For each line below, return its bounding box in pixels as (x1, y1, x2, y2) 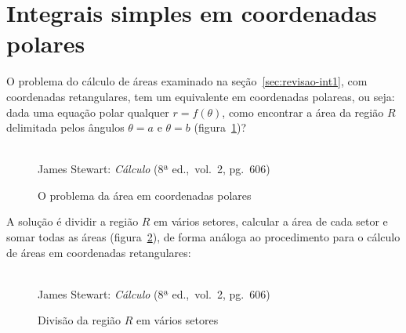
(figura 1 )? (194, 119, 247, 136)
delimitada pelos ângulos (6, 119, 125, 136)
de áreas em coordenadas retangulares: (6, 244, 191, 260)
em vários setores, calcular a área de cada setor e (154, 213, 388, 230)
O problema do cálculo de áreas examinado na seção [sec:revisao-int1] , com (6, 73, 368, 89)
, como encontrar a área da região (222, 103, 384, 120)
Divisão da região (38, 312, 121, 328)
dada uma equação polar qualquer (6, 103, 169, 120)
